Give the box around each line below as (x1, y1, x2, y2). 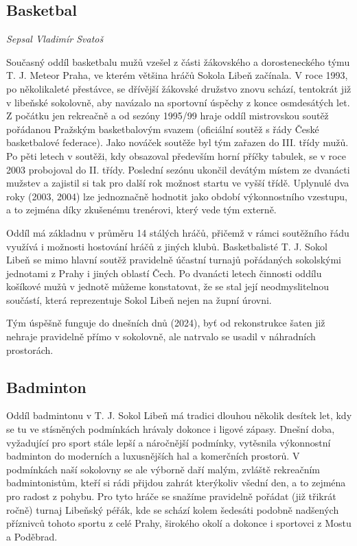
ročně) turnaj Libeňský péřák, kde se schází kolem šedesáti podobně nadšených (6, 502, 339, 517)
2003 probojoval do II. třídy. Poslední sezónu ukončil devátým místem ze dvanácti (6, 162, 350, 176)
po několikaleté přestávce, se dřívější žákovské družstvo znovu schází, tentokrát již (6, 81, 352, 95)
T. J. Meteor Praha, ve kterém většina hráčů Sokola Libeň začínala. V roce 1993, (6, 68, 348, 82)
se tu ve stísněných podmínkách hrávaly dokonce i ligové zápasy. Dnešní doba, (6, 422, 335, 436)
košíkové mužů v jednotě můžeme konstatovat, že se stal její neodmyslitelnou (6, 279, 330, 294)
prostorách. (6, 342, 54, 357)
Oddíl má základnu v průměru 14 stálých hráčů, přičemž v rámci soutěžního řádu (6, 225, 349, 239)
